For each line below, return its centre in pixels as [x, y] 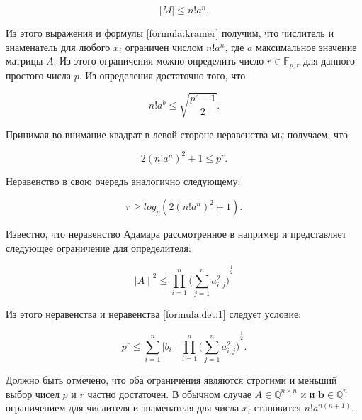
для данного [329, 61]
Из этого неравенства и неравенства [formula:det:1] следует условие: [153, 314]
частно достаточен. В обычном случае [169, 393]
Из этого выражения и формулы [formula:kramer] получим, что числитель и [170, 33]
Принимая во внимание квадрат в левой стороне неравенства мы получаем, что [177, 134]
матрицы [24, 61]
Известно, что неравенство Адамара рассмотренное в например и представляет [176, 234]
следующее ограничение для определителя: [98, 248]
